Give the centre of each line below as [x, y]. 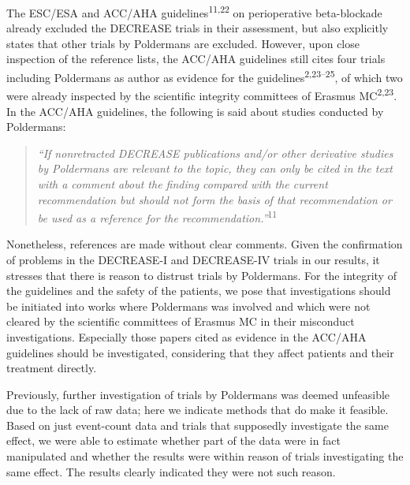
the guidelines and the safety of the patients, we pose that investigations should [199, 291]
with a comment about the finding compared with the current [183, 183]
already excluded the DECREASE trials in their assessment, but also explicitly [198, 28]
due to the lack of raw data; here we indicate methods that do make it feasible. [198, 410]
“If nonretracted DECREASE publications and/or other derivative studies [215, 153]
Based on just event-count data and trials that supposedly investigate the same [198, 425]
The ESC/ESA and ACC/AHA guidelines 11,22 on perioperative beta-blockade [194, 11]
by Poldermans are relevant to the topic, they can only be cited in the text [215, 168]
